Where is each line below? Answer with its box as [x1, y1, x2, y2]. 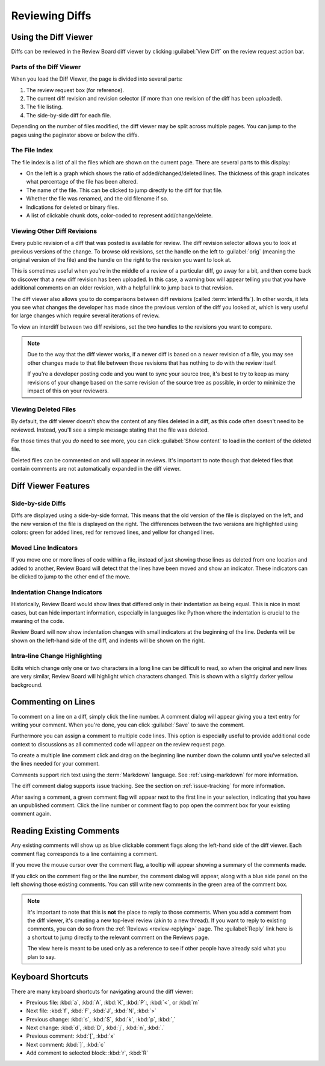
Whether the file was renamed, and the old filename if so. [26, 195, 169, 202]
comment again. [11, 810, 51, 817]
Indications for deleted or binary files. [26, 203, 120, 211]
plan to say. [27, 953, 57, 960]
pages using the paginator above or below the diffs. [11, 131, 140, 138]
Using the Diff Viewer [11, 32, 93, 42]
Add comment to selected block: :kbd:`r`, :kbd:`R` [26, 1049, 149, 1056]
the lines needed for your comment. [11, 760, 101, 767]
